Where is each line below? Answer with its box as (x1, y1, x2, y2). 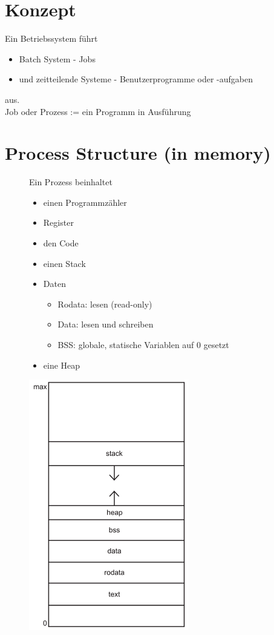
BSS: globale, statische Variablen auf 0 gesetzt (57, 338, 229, 350)
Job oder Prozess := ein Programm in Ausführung (5, 105, 191, 117)
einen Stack (43, 257, 86, 269)
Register (43, 216, 74, 229)
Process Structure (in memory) (5, 140, 271, 165)
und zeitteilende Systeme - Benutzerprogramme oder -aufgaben (19, 73, 253, 85)
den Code (43, 237, 79, 249)
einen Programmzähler (43, 196, 127, 208)
